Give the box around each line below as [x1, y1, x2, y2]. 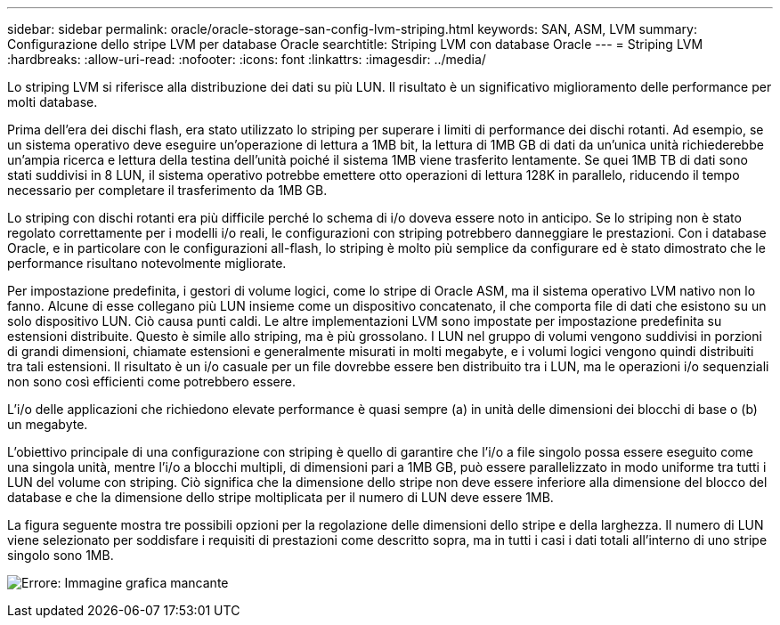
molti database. [7, 94, 98, 110]
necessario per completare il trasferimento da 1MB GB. [7, 183, 328, 198]
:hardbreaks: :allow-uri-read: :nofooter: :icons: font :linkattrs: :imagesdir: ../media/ [7, 52, 486, 67]
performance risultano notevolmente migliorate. [7, 256, 287, 271]
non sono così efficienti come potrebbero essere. [7, 374, 296, 389]
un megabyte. [7, 417, 88, 432]
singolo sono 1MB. [7, 548, 114, 563]
